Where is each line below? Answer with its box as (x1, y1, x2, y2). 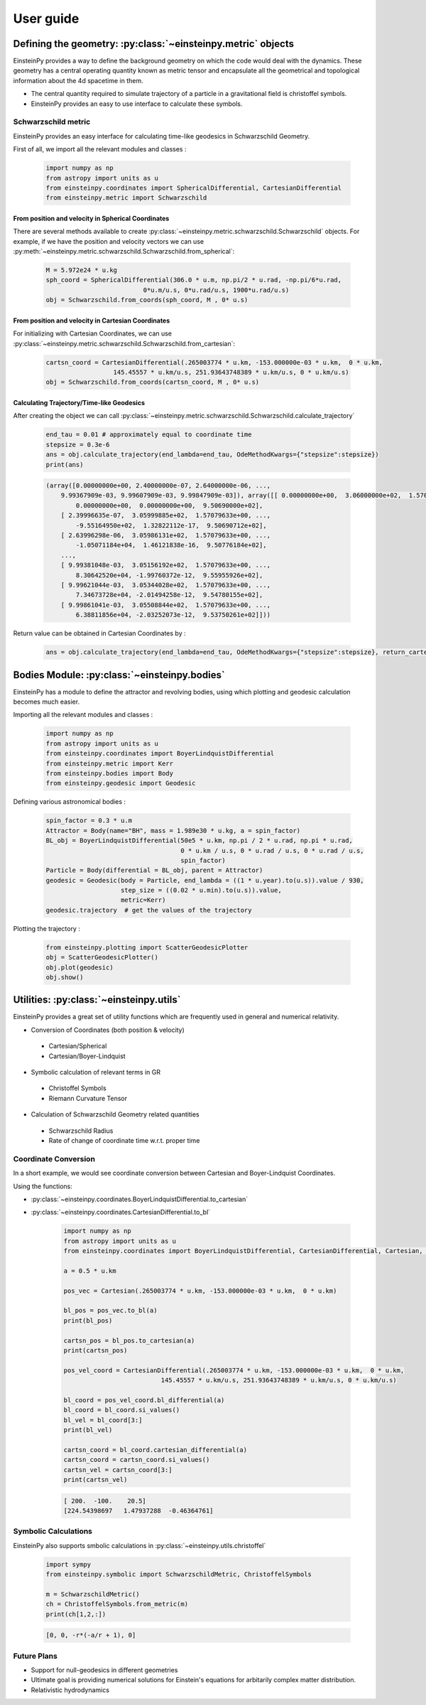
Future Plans (13, 1651, 58, 1661)
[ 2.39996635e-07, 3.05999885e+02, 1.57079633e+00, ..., (60, 512, 271, 520)
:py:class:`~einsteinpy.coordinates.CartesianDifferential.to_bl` (31, 1208, 211, 1217)
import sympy (45, 1560, 92, 1569)
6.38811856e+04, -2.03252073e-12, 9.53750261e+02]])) (75, 611, 271, 619)
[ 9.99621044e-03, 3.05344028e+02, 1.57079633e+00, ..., (60, 581, 271, 589)
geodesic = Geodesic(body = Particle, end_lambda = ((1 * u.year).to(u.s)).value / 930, (45, 876, 365, 884)
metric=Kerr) (121, 896, 166, 904)
